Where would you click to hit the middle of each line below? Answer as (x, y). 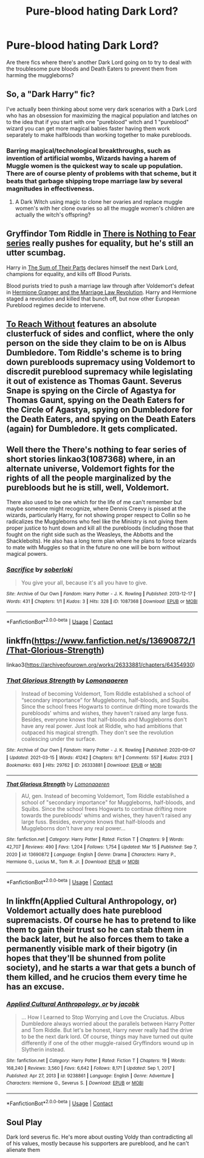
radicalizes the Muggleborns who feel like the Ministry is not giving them (97, 522)
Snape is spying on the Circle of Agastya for (91, 391)
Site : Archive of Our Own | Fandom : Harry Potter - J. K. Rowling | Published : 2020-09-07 (101, 750)
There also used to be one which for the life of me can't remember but (94, 502)
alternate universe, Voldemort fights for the (90, 469)
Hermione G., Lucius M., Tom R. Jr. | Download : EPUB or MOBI (73, 862)
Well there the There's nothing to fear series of (97, 449)
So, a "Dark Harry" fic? (51, 95)
